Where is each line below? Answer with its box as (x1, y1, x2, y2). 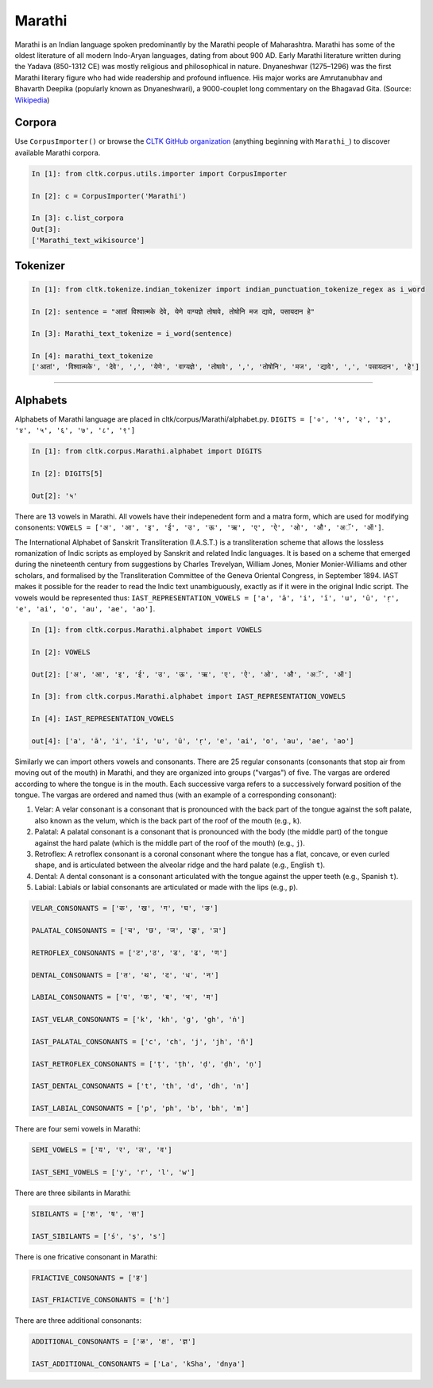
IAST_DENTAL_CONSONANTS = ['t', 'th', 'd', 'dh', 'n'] (31, 1081, 249, 1091)
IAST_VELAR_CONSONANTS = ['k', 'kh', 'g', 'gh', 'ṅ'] (31, 1015, 245, 1024)
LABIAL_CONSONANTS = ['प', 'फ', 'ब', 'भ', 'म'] (31, 993, 218, 1002)
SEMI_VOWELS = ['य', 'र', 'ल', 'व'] (31, 1146, 172, 1155)
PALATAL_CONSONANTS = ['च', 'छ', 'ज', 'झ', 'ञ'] (31, 926, 226, 935)
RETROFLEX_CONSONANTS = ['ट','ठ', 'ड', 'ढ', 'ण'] (31, 948, 228, 957)
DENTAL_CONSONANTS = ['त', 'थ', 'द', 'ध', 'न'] (31, 970, 219, 980)
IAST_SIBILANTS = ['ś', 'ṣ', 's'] (31, 1232, 166, 1240)
